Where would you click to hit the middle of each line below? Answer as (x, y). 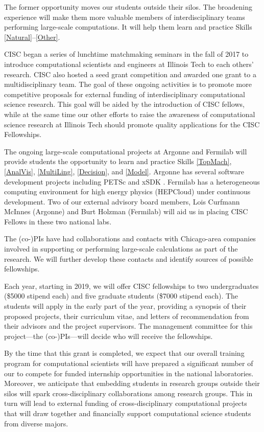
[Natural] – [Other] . (32, 37)
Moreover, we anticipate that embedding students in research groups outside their (132, 383)
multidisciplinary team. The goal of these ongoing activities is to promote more (128, 84)
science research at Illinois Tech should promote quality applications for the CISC (132, 124)
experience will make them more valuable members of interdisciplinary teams (125, 17)
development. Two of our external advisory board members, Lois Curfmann (122, 201)
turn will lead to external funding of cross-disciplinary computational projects (126, 403)
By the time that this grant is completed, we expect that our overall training (124, 353)
